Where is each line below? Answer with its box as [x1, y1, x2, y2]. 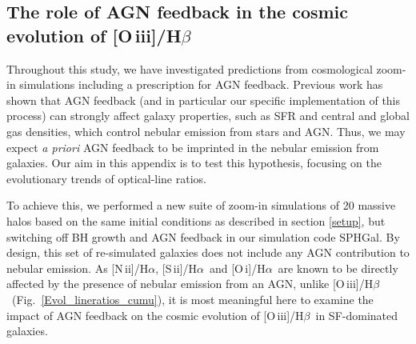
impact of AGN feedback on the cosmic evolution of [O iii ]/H [6, 306, 304, 323]
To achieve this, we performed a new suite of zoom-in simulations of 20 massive [6, 197, 396, 214]
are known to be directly [278, 259, 398, 276]
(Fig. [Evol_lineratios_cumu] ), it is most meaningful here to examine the [11, 290, 374, 307]
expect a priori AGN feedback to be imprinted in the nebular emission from [6, 138, 379, 155]
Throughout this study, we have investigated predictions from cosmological [6, 60, 373, 77]
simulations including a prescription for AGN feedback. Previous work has [19, 76, 383, 93]
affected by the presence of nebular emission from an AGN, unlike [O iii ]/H [6, 275, 374, 292]
